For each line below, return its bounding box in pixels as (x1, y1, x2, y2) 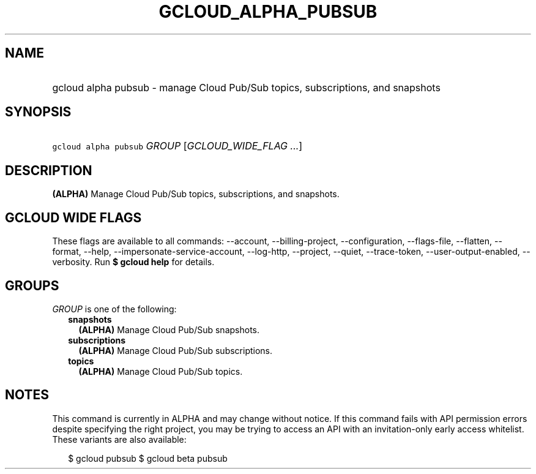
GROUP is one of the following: (52, 303, 177, 314)
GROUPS (5, 277, 59, 293)
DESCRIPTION (5, 162, 92, 178)
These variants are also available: (52, 434, 187, 445)
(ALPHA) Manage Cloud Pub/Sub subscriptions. (78, 345, 273, 356)
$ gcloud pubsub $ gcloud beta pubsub (68, 453, 228, 464)
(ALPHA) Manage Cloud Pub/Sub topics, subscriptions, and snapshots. (52, 189, 340, 200)
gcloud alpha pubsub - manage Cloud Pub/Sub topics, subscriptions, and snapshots (52, 81, 441, 94)
